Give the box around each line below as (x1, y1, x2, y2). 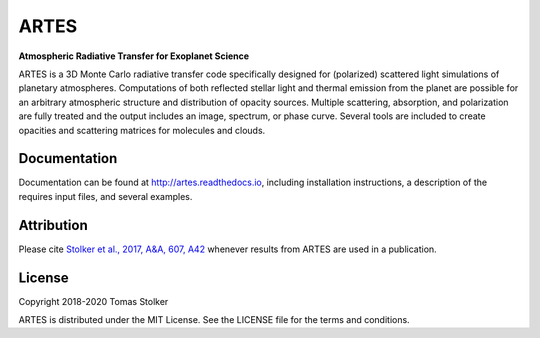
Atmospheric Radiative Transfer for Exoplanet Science (18, 50, 250, 62)
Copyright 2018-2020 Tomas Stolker (18, 295, 169, 307)
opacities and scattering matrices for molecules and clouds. (18, 124, 266, 136)
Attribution (18, 216, 89, 234)
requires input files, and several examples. (18, 190, 193, 202)
